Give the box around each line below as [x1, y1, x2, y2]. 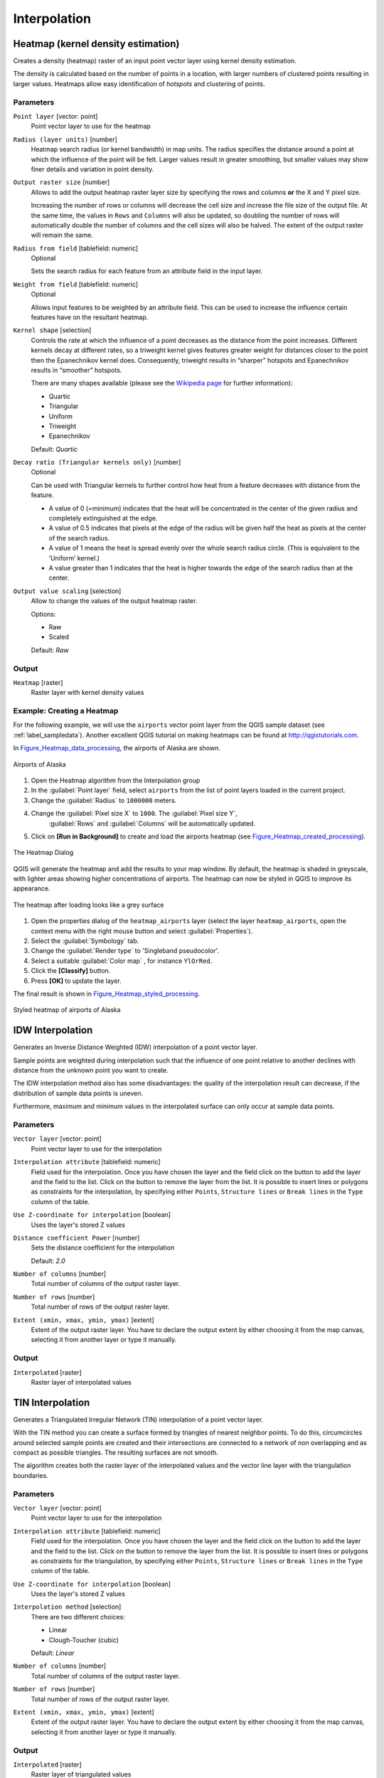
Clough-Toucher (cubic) [48, 1636, 119, 1644]
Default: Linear [31, 1649, 75, 1657]
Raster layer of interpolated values [31, 1378, 132, 1386]
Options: [31, 609, 56, 618]
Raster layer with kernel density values [31, 688, 144, 697]
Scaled [48, 633, 70, 642]
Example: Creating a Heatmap [13, 706, 119, 716]
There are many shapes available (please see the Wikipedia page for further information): [31, 379, 293, 388]
